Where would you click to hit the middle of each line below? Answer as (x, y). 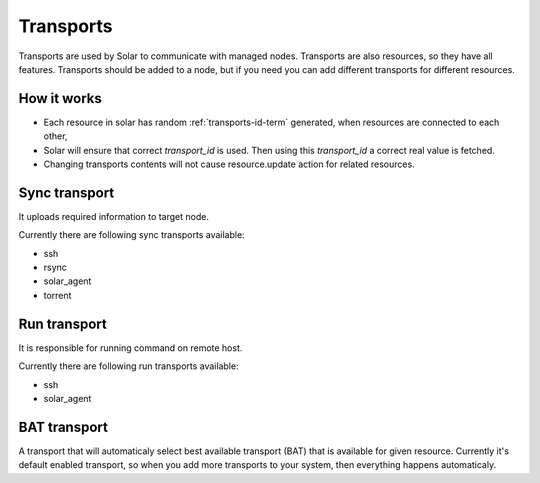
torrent (57, 295)
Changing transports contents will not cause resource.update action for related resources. (229, 164)
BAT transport (63, 426)
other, (55, 136)
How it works (60, 98)
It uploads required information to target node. (114, 216)
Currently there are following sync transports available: (131, 235)
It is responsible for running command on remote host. (130, 347)
